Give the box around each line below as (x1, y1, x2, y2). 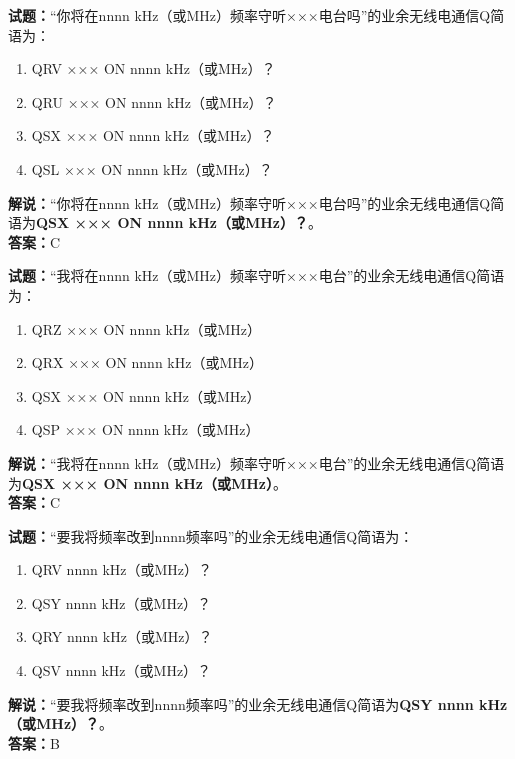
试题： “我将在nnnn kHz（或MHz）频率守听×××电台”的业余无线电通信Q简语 (8, 265, 505, 286)
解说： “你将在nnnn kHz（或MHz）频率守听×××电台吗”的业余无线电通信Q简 (8, 192, 505, 213)
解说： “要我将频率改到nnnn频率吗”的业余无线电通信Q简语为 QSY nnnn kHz (8, 693, 508, 714)
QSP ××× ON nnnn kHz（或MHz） (31, 419, 260, 440)
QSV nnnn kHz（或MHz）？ (31, 660, 212, 681)
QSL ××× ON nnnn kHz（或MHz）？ (31, 158, 273, 179)
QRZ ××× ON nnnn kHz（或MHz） (31, 318, 262, 339)
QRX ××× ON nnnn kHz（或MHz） (31, 352, 264, 373)
